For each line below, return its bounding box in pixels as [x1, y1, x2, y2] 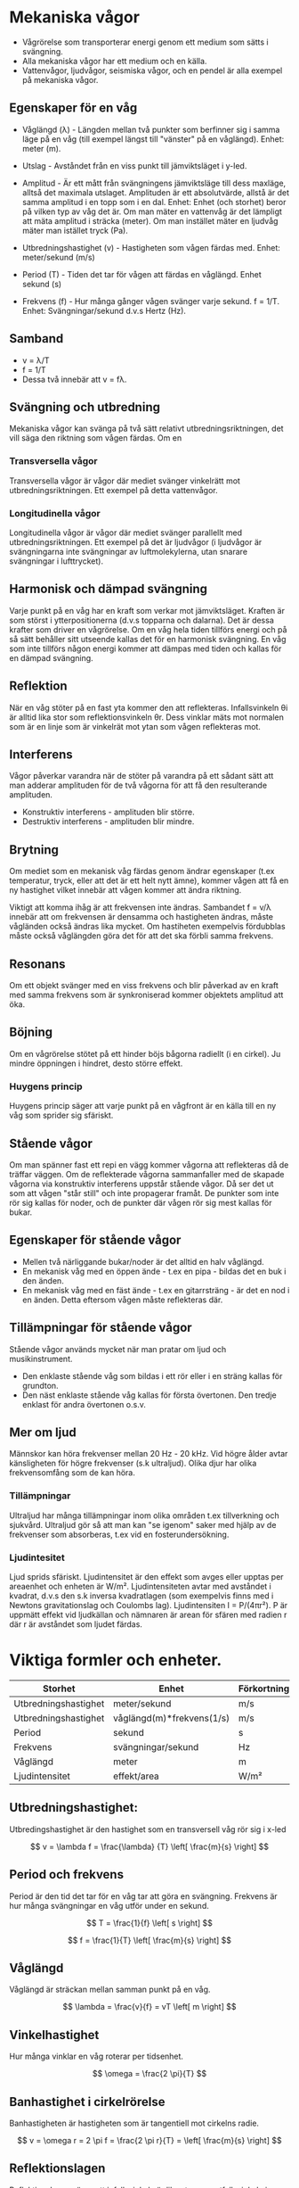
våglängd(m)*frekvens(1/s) [112, 1712, 230, 1724]
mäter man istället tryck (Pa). [21, 225, 129, 235]
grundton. [21, 1380, 60, 1391]
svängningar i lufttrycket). [9, 556, 104, 566]
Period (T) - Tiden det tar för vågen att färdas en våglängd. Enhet [21, 268, 262, 279]
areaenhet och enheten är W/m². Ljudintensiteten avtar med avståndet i [9, 1581, 271, 1591]
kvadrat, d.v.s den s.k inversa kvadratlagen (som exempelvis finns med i [9, 1590, 274, 1601]
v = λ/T [21, 355, 51, 366]
